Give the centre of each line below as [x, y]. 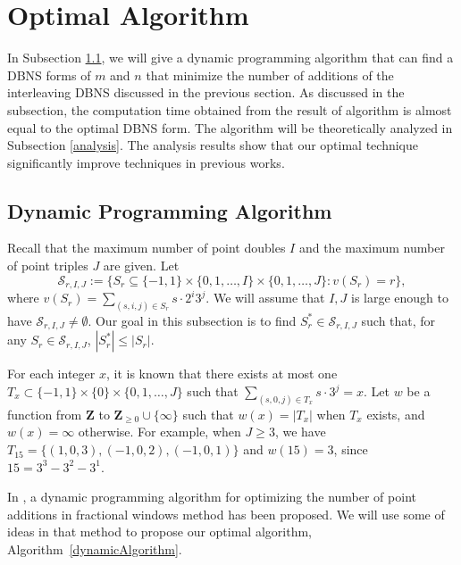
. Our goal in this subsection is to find [192, 320]
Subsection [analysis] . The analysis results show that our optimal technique [213, 145]
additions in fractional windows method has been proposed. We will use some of [226, 514]
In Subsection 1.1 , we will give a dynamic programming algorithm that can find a [230, 58]
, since [351, 449]
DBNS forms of [49, 75]
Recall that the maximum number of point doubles [147, 248]
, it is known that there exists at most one [222, 374]
